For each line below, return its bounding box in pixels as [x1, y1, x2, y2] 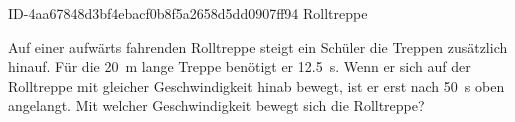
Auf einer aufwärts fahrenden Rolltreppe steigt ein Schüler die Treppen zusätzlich [8, 36, 508, 57]
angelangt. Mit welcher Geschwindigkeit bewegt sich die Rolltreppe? [8, 95, 425, 116]
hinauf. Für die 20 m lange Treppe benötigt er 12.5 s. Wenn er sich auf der [8, 56, 471, 77]
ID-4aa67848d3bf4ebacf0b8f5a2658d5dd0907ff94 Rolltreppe [8, 3, 368, 23]
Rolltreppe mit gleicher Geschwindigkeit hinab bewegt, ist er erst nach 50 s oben [8, 75, 505, 96]
